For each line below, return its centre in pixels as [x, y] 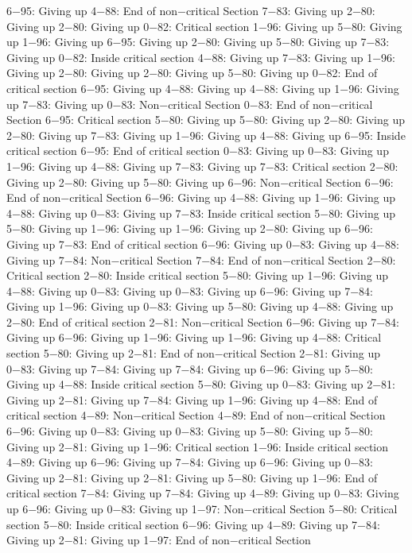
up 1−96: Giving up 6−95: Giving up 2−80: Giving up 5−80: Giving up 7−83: [198, 42]
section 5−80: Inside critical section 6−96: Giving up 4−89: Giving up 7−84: [193, 524]
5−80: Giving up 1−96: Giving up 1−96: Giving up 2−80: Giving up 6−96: [190, 228]
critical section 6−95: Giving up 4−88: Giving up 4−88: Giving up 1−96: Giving [203, 88]
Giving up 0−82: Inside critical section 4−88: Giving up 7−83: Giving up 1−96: [201, 57]
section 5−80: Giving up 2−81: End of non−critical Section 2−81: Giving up [193, 353]
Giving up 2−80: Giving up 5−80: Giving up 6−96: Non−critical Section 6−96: [200, 182]
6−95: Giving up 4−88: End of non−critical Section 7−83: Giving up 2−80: [191, 10]
